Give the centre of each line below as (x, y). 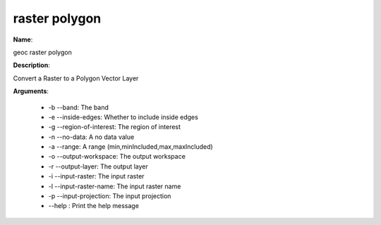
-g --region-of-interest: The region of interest (115, 127)
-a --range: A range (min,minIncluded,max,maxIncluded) (131, 147)
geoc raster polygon (42, 52)
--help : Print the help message (93, 206)
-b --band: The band (79, 107)
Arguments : (31, 91)
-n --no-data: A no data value (91, 137)
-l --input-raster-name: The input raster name (115, 186)
